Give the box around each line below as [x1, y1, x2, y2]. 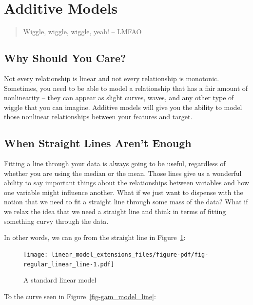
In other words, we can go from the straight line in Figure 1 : [4, 232, 186, 242]
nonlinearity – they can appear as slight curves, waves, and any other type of [4, 92, 234, 103]
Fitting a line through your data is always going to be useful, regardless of [4, 158, 226, 169]
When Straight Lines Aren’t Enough [4, 135, 192, 151]
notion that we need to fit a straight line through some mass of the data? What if [4, 196, 248, 207]
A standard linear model [23, 275, 97, 285]
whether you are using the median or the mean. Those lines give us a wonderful [4, 168, 242, 178]
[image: [23, 251, 48, 258]
